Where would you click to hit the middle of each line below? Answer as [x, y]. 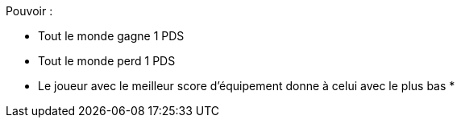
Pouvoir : [29, 11]
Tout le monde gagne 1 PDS [111, 36]
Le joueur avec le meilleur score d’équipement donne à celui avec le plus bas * [247, 86]
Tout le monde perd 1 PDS [107, 61]
